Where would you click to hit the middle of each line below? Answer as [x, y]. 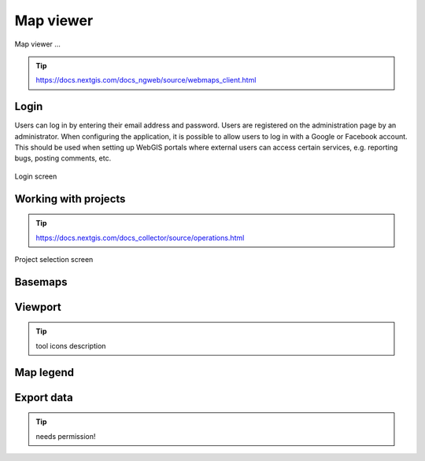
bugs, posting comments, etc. [63, 158]
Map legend [44, 372]
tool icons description [71, 345]
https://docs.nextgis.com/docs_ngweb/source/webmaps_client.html [146, 80]
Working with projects [70, 199]
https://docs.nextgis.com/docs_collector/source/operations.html [140, 238]
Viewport [38, 307]
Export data [44, 397]
